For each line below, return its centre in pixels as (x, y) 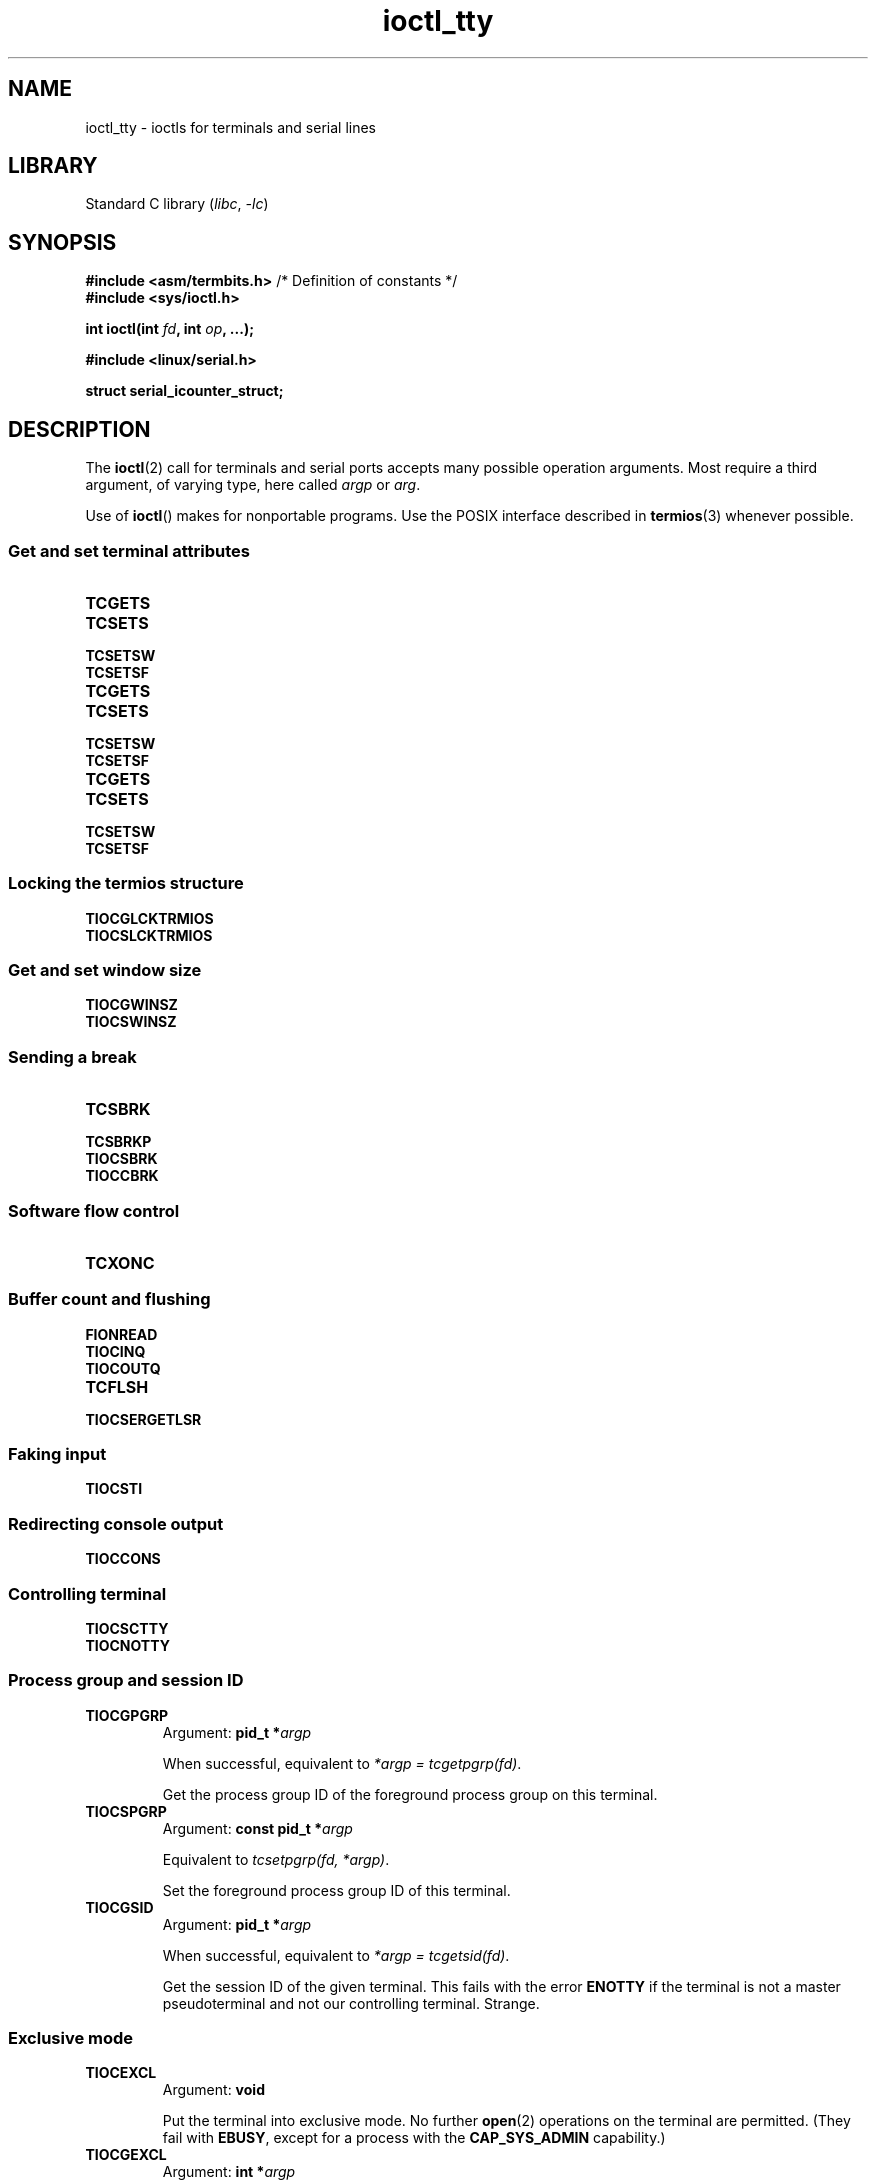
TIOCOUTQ (123, 1368)
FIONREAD (121, 1334)
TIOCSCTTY (127, 1628)
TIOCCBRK (122, 1176)
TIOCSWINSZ (131, 1022)
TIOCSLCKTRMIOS (149, 935)
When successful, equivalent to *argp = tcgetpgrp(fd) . (342, 1763)
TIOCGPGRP (127, 1715)
